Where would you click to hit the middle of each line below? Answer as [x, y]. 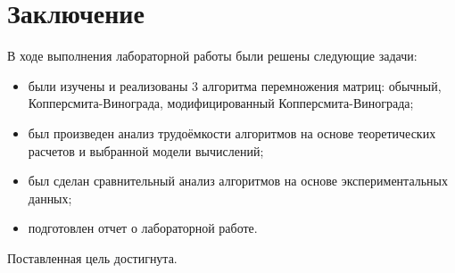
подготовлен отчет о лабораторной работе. [143, 228]
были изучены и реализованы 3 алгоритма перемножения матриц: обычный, [235, 85]
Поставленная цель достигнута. [92, 257]
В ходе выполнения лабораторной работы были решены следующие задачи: [212, 56]
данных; [50, 198]
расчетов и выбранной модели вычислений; [146, 150]
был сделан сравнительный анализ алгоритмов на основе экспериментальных [238, 181]
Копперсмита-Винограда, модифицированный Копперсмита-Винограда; [221, 103]
